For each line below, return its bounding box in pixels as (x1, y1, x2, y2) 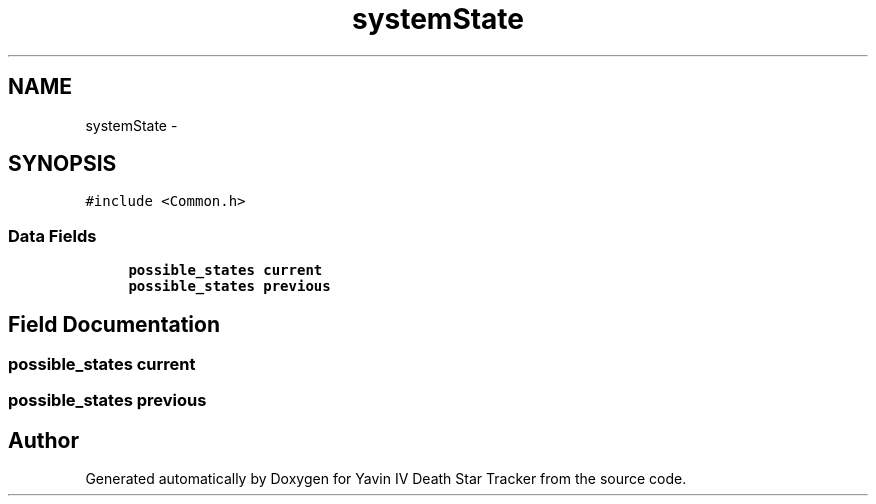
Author (8, 427, 79, 453)
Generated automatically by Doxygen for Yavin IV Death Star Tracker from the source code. (85, 470, 687, 488)
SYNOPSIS (8, 151, 117, 177)
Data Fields (8, 225, 97, 246)
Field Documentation (8, 311, 220, 337)
